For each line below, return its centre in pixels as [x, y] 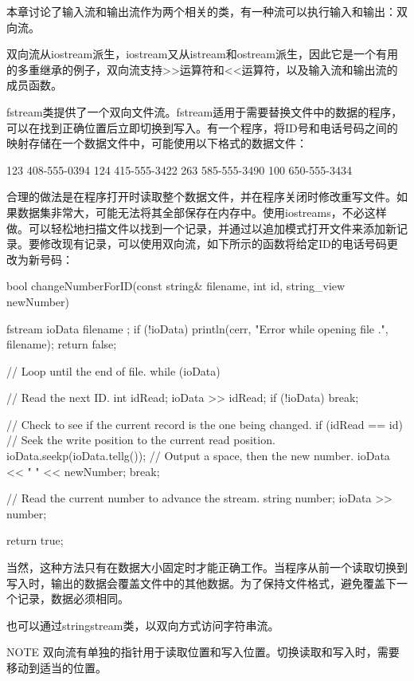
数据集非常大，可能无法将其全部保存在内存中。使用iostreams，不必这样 [202, 212]
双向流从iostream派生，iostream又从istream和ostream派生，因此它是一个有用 [202, 54]
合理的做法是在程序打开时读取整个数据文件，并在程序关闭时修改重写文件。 [201, 197]
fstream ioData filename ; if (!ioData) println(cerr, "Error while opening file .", [197, 328]
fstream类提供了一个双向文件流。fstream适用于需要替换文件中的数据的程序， [205, 111]
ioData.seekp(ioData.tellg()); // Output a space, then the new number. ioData [198, 456]
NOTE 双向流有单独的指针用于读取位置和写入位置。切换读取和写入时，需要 [203, 652]
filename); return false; [62, 344]
